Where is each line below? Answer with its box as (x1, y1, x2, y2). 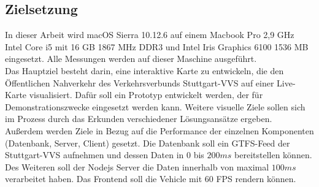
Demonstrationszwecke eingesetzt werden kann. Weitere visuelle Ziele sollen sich (5, 100, 306, 113)
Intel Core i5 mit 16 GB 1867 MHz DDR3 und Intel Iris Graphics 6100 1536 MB (5, 40, 309, 53)
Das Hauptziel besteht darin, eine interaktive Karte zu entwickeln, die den (5, 64, 284, 77)
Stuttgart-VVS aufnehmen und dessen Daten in (5, 148, 184, 161)
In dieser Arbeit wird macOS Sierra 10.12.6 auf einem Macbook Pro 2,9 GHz (5, 28, 294, 41)
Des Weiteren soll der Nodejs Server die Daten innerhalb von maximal (5, 160, 269, 173)
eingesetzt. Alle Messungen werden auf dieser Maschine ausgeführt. (5, 52, 257, 65)
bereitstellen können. (234, 148, 312, 161)
